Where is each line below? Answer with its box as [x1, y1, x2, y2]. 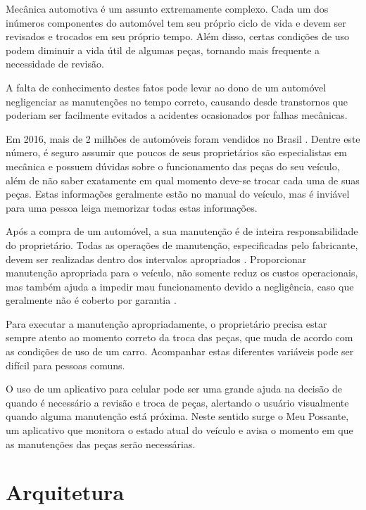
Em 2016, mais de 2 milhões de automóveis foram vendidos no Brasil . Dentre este [6, 131, 360, 146]
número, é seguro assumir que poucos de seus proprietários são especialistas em [6, 145, 347, 160]
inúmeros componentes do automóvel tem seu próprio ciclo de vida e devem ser [6, 15, 346, 30]
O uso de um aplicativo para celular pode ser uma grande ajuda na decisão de [6, 381, 342, 396]
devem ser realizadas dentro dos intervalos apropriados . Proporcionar [6, 251, 307, 266]
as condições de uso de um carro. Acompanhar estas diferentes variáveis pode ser [6, 344, 354, 359]
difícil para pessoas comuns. [6, 357, 125, 372]
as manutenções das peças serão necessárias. [6, 436, 196, 451]
